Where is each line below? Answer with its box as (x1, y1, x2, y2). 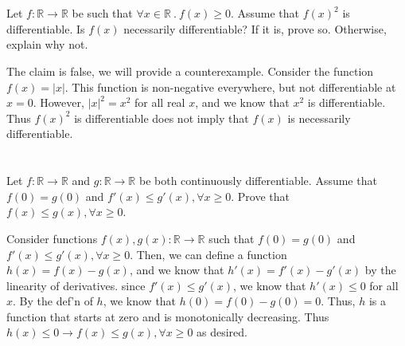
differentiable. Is (6, 20, 85, 37)
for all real (134, 94, 185, 111)
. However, (33, 94, 84, 111)
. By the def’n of (13, 293, 93, 309)
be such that (72, 5, 133, 22)
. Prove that (231, 187, 290, 204)
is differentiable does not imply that (74, 109, 249, 126)
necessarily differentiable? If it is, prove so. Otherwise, (123, 20, 387, 37)
